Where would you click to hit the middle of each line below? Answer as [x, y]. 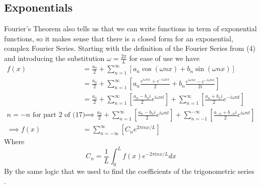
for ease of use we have [164, 58]
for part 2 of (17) [59, 115]
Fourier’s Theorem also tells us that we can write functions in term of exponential [130, 28]
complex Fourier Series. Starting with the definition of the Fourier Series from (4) [130, 48]
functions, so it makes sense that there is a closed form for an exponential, [119, 38]
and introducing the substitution [54, 58]
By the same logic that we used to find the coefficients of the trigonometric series [129, 171]
